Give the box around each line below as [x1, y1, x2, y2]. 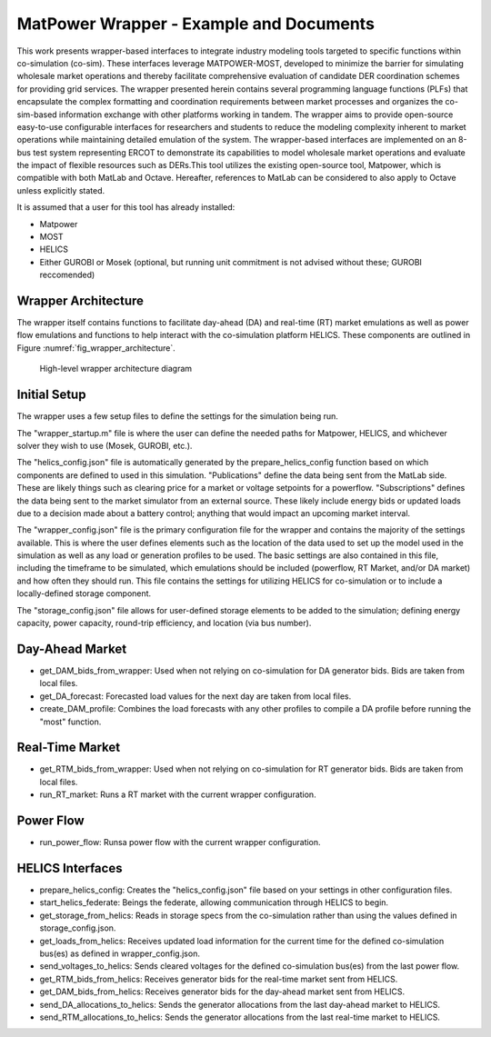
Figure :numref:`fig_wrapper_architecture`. [16, 342, 176, 354]
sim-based [16, 109, 58, 120]
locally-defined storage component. [16, 588, 152, 599]
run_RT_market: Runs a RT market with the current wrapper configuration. [39, 789, 317, 800]
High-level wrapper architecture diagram [39, 364, 193, 374]
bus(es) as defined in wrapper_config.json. [39, 948, 200, 959]
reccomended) [39, 269, 95, 281]
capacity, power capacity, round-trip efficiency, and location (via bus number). [16, 618, 312, 629]
